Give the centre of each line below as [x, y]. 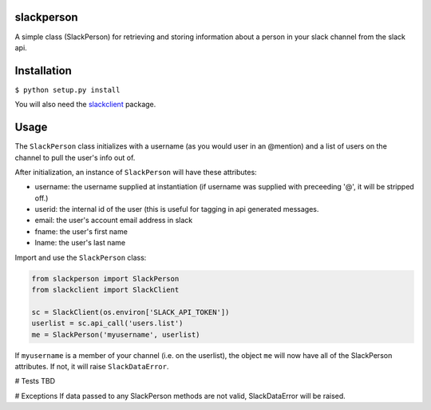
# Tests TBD [35, 381]
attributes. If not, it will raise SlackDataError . [92, 366]
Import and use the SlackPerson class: [81, 257]
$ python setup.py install [67, 90]
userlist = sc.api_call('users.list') [107, 323]
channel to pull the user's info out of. [75, 157]
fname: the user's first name [81, 231]
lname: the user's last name [80, 243]
